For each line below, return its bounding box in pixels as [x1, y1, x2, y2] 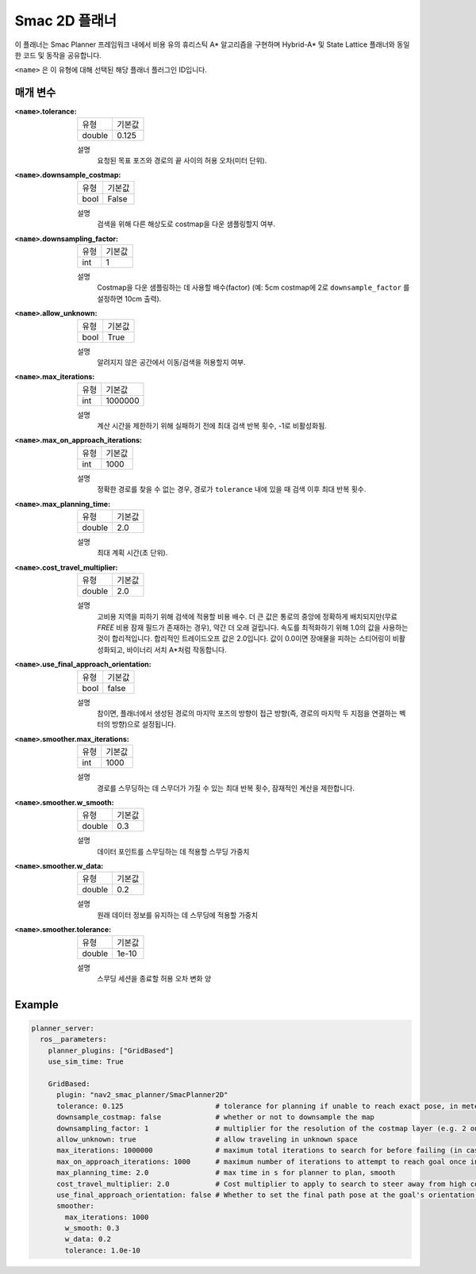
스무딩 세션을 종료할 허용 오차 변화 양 [97, 974, 212, 984]
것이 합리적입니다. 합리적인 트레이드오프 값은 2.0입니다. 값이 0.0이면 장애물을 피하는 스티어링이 [97, 634, 391, 643]
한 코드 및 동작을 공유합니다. [14, 50, 102, 59]
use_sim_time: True [48, 1057, 125, 1066]
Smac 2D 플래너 [14, 12, 117, 29]
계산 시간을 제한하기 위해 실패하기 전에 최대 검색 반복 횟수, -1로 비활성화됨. [97, 421, 327, 431]
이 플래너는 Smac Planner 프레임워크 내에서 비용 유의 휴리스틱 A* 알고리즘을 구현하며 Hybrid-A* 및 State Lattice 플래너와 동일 [14, 40, 410, 49]
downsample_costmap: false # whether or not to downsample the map [56, 1113, 374, 1122]
